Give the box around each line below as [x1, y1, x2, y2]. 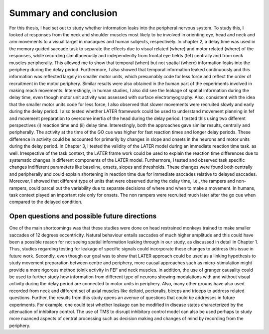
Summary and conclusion [9, 7, 118, 18]
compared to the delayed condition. [9, 199, 83, 205]
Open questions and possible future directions [9, 212, 157, 221]
